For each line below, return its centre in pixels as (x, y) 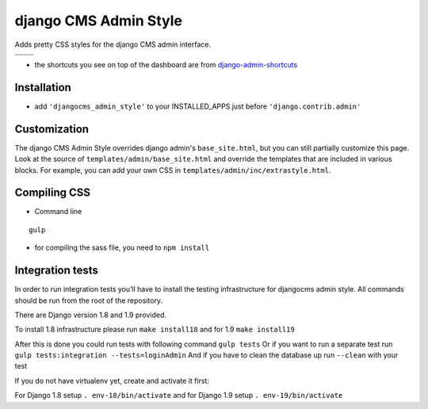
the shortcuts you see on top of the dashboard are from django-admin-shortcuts (166, 64)
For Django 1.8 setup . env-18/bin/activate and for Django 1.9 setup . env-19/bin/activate (179, 396)
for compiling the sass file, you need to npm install (122, 248)
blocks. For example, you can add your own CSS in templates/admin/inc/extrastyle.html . (173, 170)
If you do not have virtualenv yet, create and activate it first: (112, 380)
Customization (52, 129)
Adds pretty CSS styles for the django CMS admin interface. (113, 44)
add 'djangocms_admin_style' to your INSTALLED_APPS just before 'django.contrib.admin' (198, 106)
